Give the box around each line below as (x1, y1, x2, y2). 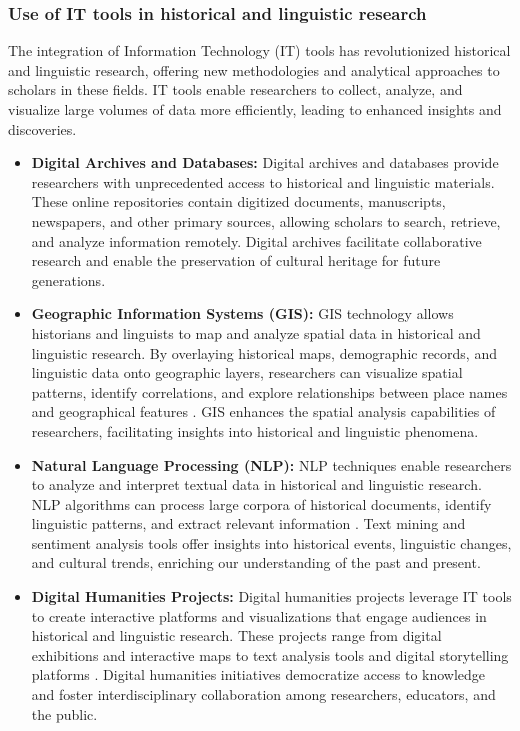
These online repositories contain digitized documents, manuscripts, (31, 191, 446, 212)
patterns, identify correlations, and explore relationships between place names (31, 381, 508, 402)
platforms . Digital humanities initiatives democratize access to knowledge (31, 664, 486, 685)
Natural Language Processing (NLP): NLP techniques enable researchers (31, 454, 512, 475)
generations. (31, 269, 106, 290)
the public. (31, 703, 98, 724)
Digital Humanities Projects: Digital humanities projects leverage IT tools (31, 586, 512, 607)
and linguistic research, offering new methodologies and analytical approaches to (8, 59, 500, 80)
